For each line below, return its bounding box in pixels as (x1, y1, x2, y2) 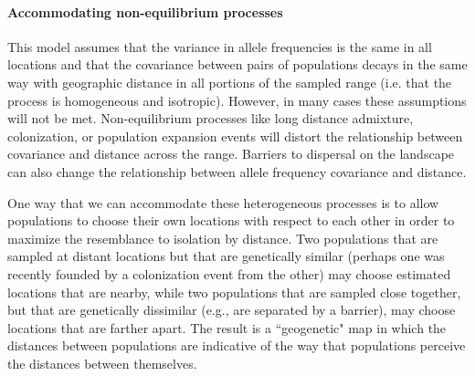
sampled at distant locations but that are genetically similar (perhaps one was (7, 246, 445, 266)
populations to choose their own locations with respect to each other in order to (7, 211, 455, 230)
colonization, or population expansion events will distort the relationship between (7, 126, 463, 145)
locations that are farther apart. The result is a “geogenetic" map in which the (7, 318, 447, 337)
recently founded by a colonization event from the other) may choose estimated (7, 264, 451, 283)
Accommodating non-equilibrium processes (7, 2, 283, 21)
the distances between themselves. (7, 353, 197, 372)
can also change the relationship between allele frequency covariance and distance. (7, 162, 467, 181)
